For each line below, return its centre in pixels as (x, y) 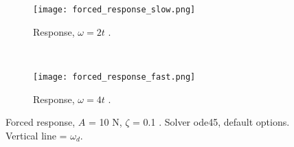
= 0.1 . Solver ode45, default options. (211, 122)
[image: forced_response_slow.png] (114, 10)
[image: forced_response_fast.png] (114, 77)
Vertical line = (36, 135)
